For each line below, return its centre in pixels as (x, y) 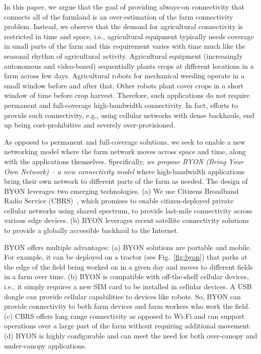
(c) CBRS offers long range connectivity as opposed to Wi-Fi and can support (124, 316)
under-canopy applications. (46, 345)
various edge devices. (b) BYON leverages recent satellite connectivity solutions (127, 220)
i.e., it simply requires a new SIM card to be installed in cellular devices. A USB (128, 286)
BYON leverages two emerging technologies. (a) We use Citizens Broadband (121, 191)
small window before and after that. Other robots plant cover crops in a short (124, 85)
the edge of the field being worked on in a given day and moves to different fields (128, 266)
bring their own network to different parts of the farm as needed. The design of (126, 181)
